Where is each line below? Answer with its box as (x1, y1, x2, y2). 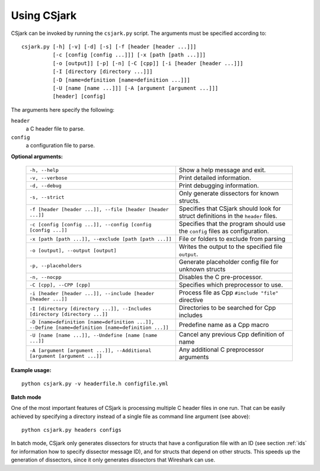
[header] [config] (52, 93, 106, 100)
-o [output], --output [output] (29, 247, 117, 254)
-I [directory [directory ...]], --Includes (29, 306, 152, 312)
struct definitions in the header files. (178, 212, 278, 220)
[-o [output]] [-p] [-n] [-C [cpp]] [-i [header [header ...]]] (52, 60, 244, 66)
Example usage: (11, 367, 52, 374)
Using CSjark (11, 9, 77, 22)
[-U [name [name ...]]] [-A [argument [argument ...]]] (52, 85, 219, 91)
